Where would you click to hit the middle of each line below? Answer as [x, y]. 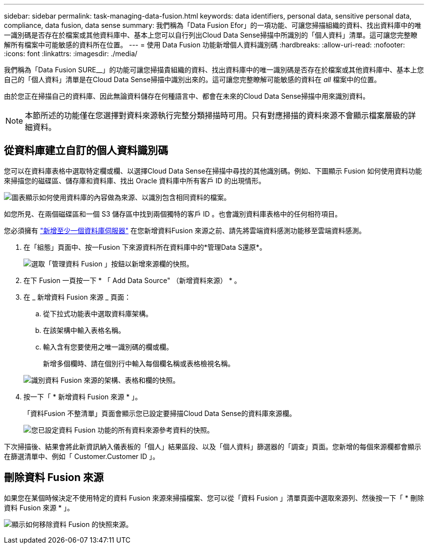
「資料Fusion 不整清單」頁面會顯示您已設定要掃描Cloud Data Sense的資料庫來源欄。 [160, 413]
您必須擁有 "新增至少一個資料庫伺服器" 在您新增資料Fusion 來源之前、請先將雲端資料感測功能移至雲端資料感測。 [185, 230]
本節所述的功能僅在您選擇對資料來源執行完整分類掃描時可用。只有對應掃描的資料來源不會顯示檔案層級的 [217, 115]
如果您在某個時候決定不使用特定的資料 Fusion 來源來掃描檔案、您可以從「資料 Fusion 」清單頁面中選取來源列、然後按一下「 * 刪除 [214, 498]
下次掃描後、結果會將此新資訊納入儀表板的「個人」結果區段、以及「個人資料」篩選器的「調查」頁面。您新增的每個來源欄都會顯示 [213, 446]
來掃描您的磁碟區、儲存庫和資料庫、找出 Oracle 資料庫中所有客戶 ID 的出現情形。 [135, 180]
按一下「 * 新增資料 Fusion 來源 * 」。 [83, 396]
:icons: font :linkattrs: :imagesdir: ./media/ [71, 54]
